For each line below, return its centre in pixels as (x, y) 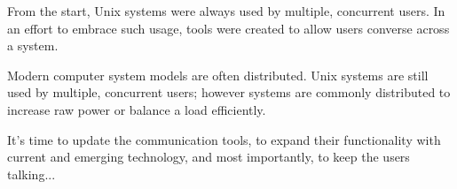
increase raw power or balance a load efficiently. (137, 109)
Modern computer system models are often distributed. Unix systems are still (218, 75)
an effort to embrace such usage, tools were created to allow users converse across (228, 28)
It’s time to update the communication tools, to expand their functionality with (224, 139)
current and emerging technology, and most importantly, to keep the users (209, 157)
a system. (33, 45)
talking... (32, 174)
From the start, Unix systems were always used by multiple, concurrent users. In (226, 11)
